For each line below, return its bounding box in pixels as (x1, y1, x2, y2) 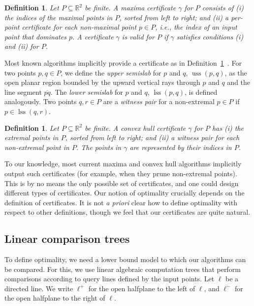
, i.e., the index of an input (155, 22, 237, 32)
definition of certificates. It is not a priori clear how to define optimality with (4, 197, 237, 207)
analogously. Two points (4, 96, 77, 107)
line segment (4, 86, 42, 97)
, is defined (184, 86, 218, 97)
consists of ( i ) (202, 2, 244, 12)
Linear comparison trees (4, 231, 130, 246)
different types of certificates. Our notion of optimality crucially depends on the (4, 188, 245, 198)
